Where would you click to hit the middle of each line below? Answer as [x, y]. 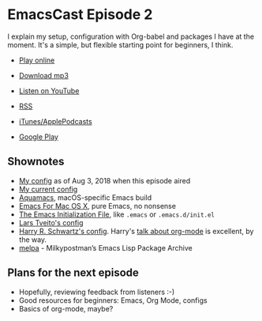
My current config [48, 189]
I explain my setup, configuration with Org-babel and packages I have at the [131, 36]
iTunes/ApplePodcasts [55, 121]
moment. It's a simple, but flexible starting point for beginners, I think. [120, 44]
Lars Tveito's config [51, 222]
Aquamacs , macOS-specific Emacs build [85, 197]
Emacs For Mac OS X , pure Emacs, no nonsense [97, 206]
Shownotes [36, 162]
